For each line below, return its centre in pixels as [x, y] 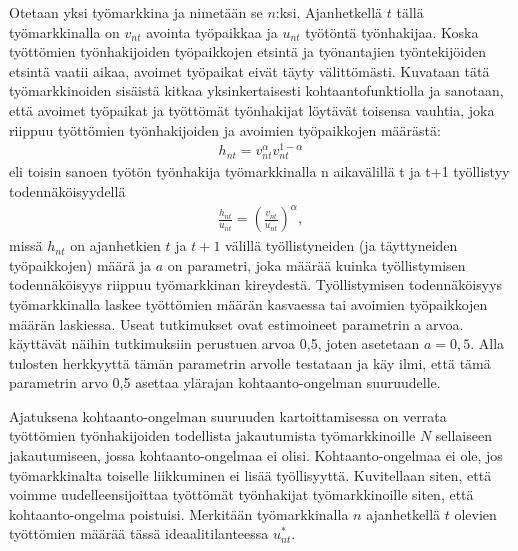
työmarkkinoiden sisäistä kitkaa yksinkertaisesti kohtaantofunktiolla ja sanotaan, [256, 90]
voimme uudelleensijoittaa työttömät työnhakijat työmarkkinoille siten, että [241, 494]
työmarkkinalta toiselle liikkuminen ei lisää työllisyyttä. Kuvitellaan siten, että [250, 474]
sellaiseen [463, 435]
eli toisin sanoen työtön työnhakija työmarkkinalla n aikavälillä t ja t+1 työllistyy [259, 171]
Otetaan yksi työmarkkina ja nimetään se [136, 12]
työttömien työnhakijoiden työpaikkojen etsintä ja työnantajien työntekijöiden [247, 51]
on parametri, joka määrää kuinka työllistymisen [316, 264]
